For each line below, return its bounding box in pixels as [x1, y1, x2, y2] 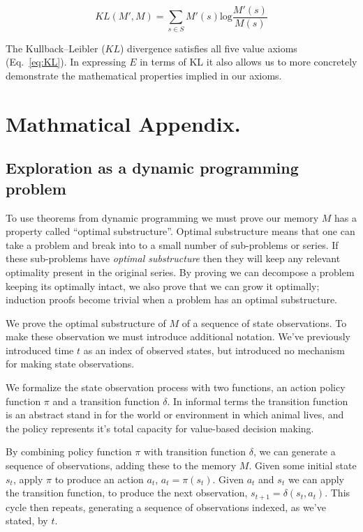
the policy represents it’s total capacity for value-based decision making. [6, 420, 314, 435]
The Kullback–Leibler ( [6, 40, 105, 55]
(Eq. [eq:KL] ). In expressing [6, 54, 126, 69]
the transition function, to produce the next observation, [6, 485, 248, 500]
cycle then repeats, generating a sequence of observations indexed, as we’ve [6, 499, 326, 514]
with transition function [143, 444, 246, 459]
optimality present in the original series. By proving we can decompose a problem [6, 264, 355, 279]
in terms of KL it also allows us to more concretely [140, 54, 357, 69]
